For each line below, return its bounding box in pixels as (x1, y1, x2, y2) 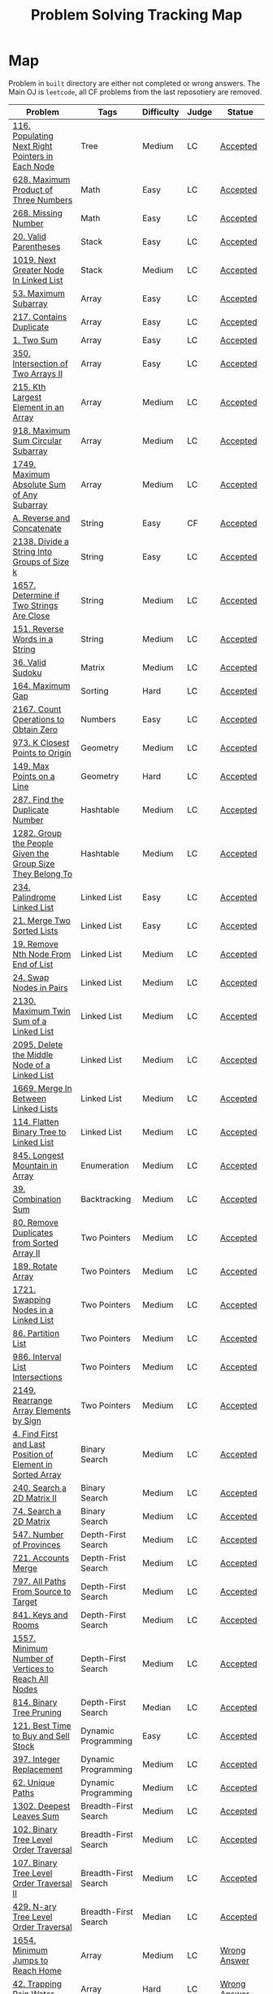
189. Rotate (12, 1260, 58, 1272)
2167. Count (12, 703, 62, 715)
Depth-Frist (80, 1552, 126, 1563)
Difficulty (141, 106, 180, 117)
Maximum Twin (12, 1005, 71, 1017)
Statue (227, 106, 253, 117)
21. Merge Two (12, 915, 71, 926)
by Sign (12, 1415, 42, 1426)
